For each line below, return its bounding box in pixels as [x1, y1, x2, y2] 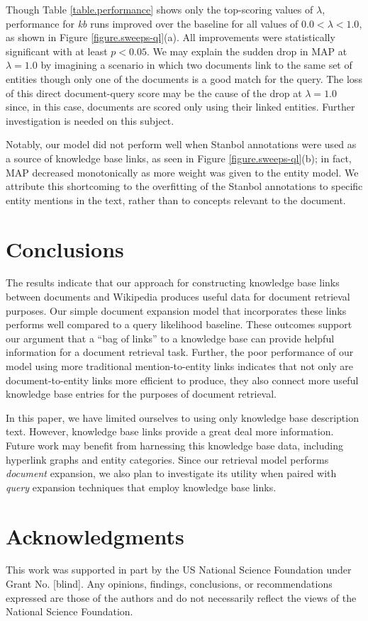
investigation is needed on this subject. [6, 113, 174, 128]
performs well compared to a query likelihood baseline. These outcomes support [6, 317, 352, 332]
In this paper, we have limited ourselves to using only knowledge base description [6, 410, 359, 425]
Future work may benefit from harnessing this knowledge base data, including [6, 437, 343, 452]
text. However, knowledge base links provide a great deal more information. [6, 424, 334, 439]
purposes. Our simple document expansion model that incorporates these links [6, 303, 347, 318]
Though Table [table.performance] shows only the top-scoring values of [6, 2, 313, 16]
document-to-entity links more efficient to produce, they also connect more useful [6, 372, 359, 387]
